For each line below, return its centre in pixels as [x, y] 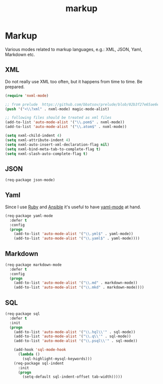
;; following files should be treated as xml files [58, 118]
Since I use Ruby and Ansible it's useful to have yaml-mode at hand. [73, 207]
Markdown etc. [20, 55]
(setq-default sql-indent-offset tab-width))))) [73, 377]
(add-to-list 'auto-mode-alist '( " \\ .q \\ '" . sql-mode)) [73, 336]
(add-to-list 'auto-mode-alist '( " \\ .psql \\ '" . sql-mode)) [76, 341]
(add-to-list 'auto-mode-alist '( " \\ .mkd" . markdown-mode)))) [79, 288]
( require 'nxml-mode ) [27, 95]
